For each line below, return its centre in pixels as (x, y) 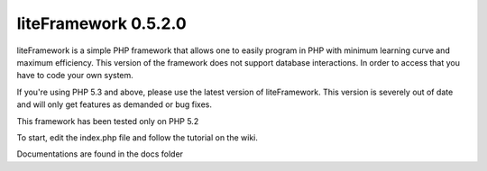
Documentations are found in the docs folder (100, 154)
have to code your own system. (75, 76)
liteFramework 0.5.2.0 (101, 23)
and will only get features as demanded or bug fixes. (114, 104)
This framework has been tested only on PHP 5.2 (108, 121)
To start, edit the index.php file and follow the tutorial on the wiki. (138, 137)
